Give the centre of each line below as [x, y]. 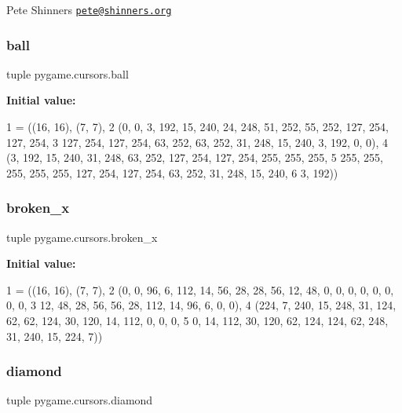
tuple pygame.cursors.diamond [80, 400]
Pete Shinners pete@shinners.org [89, 9]
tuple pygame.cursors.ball [68, 73]
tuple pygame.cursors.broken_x [82, 237]
